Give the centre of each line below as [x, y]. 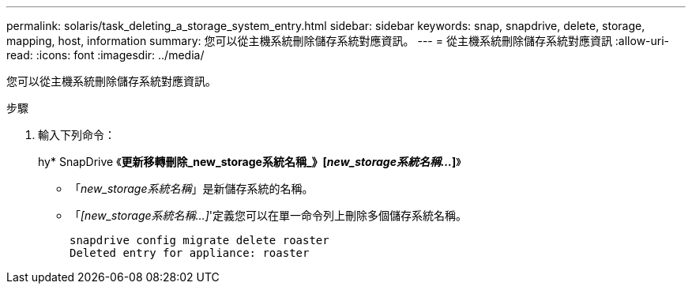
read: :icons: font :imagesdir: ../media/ [105, 55]
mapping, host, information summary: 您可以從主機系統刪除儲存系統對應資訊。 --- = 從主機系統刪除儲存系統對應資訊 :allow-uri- [338, 41]
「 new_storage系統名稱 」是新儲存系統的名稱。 [192, 188]
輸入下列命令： [77, 135]
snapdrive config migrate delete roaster [199, 240]
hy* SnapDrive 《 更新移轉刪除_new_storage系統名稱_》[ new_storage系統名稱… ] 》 [250, 162]
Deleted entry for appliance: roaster [190, 253]
